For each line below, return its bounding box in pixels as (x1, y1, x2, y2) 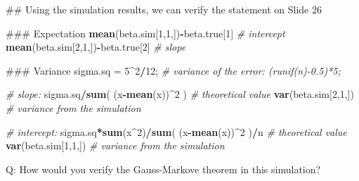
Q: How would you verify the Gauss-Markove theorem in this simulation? (6, 161, 321, 176)
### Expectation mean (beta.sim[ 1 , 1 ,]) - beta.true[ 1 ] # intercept (6, 25, 285, 40)
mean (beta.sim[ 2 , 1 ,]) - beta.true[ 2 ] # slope (6, 39, 186, 54)
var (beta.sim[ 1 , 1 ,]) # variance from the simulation (6, 138, 225, 153)
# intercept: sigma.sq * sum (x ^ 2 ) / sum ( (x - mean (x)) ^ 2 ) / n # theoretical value (6, 124, 347, 139)
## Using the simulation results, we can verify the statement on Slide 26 (6, 2, 322, 16)
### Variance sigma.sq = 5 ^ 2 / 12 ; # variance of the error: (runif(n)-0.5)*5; (6, 63, 341, 77)
